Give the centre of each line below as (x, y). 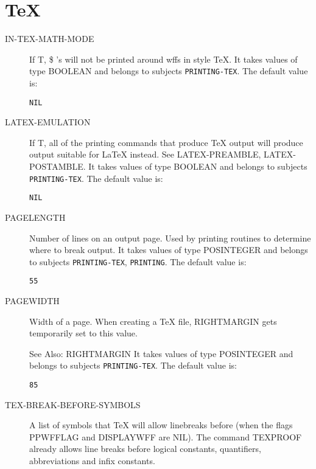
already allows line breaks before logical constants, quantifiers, (145, 449)
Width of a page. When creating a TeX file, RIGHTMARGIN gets (153, 321)
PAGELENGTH (35, 217)
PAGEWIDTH (32, 301)
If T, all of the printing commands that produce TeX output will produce (166, 142)
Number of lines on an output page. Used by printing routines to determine (170, 238)
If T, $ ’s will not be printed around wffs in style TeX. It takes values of (163, 59)
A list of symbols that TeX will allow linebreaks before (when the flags (161, 425)
